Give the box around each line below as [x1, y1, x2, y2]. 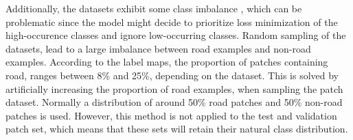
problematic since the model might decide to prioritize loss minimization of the [5, 14, 338, 29]
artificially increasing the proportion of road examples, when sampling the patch [5, 81, 343, 96]
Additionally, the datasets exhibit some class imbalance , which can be [5, 1, 302, 15]
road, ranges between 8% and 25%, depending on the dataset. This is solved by [5, 68, 339, 82]
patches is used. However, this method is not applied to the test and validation [5, 108, 337, 122]
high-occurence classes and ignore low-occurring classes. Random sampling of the [5, 28, 346, 42]
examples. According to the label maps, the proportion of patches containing [5, 55, 328, 69]
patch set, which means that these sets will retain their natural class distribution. [5, 122, 348, 136]
